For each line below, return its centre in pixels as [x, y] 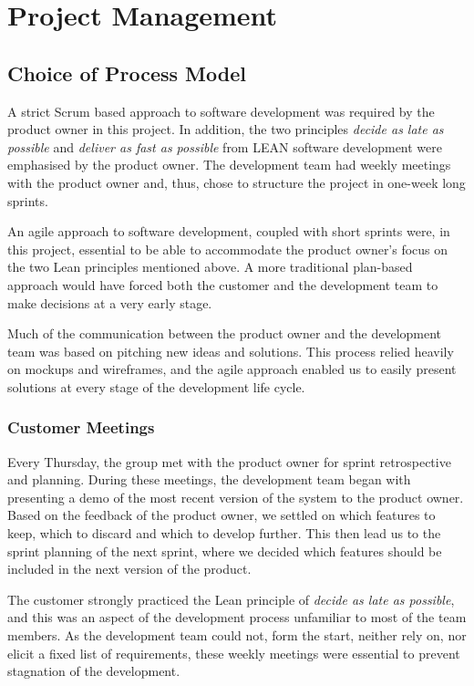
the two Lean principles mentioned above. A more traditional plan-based [210, 267]
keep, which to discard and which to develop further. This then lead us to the [224, 533]
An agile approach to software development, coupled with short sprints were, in [229, 231]
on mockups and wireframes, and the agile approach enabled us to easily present [232, 369]
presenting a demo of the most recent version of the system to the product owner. [236, 497]
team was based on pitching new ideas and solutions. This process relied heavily [231, 351]
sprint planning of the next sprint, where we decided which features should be [225, 551]
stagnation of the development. [94, 671]
